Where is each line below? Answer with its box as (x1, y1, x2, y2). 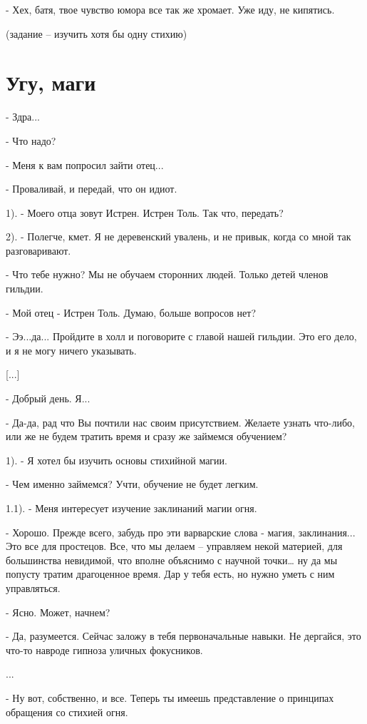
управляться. (6, 580, 61, 595)
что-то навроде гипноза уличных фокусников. (6, 642, 203, 657)
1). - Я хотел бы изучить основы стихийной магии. (6, 452, 227, 467)
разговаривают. (6, 243, 71, 258)
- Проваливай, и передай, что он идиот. (6, 181, 177, 196)
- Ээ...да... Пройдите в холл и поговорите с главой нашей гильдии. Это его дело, (6, 329, 357, 344)
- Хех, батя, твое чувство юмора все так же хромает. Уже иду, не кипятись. (6, 2, 335, 16)
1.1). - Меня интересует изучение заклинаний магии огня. (6, 501, 257, 515)
